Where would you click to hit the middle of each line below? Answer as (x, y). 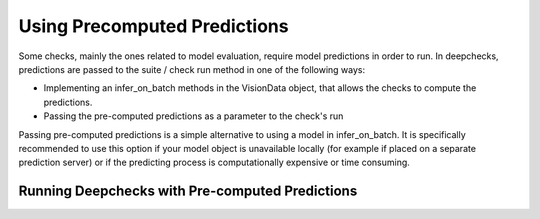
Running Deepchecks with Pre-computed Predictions (188, 191)
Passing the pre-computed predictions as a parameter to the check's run (193, 116)
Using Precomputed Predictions (153, 26)
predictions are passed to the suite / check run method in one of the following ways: (192, 69)
